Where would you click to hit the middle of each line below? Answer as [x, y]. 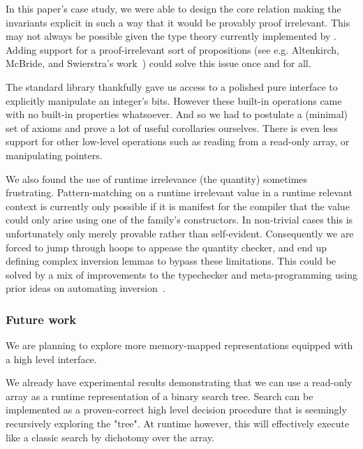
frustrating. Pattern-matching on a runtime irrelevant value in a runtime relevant [179, 192]
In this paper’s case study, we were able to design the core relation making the [173, 8]
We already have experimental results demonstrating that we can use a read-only [179, 382]
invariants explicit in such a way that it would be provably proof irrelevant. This [178, 22]
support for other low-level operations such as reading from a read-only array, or [178, 141]
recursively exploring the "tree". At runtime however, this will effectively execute [178, 424]
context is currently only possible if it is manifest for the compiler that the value [178, 206]
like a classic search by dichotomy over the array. [110, 437]
